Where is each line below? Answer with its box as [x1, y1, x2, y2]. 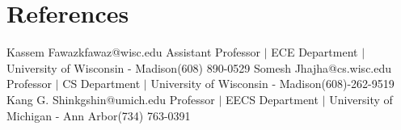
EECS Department [225, 90, 319, 107]
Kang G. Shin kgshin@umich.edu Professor [6, 90, 215, 107]
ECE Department [271, 44, 358, 61]
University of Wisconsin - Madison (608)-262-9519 [150, 75, 395, 92]
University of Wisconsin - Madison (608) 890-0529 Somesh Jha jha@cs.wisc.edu [6, 59, 392, 76]
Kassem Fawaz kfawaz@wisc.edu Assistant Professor [6, 44, 261, 61]
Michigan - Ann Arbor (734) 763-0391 [6, 107, 191, 124]
